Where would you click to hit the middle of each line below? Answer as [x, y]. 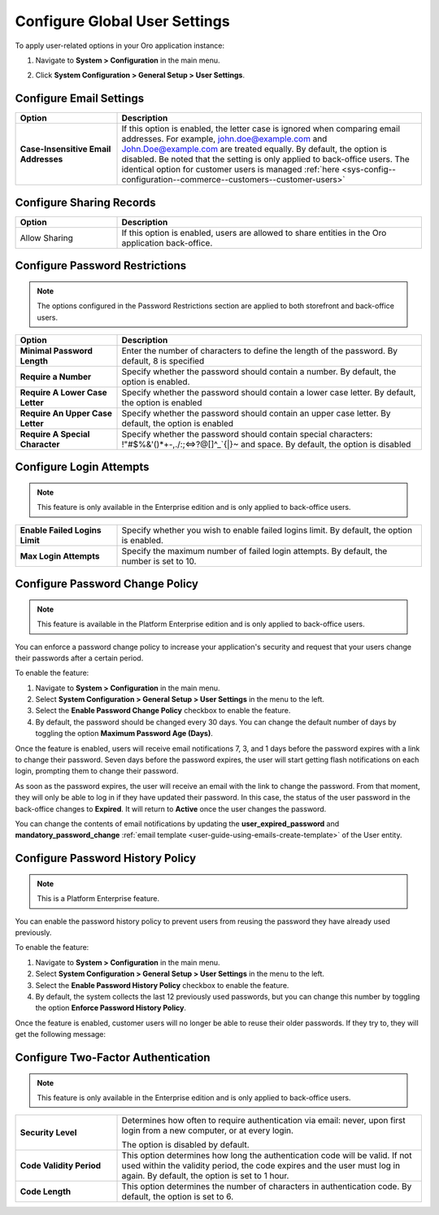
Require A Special [55, 433]
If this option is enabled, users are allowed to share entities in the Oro [254, 233]
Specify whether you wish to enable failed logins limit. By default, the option [267, 530]
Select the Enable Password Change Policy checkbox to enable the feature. [163, 711]
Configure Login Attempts [82, 467]
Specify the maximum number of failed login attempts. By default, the [254, 551]
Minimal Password [57, 351]
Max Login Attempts [60, 555]
